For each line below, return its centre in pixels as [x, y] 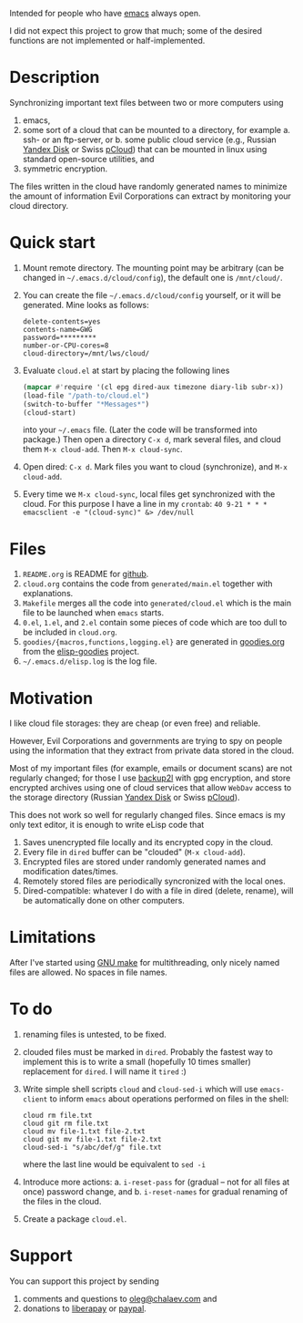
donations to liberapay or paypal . [85, 1308]
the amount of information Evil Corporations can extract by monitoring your [150, 196]
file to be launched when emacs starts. [93, 613]
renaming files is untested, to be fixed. [94, 1035]
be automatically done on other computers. [103, 901]
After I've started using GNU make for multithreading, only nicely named [145, 963]
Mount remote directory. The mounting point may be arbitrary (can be [153, 267]
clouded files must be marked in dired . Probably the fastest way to [147, 1052]
